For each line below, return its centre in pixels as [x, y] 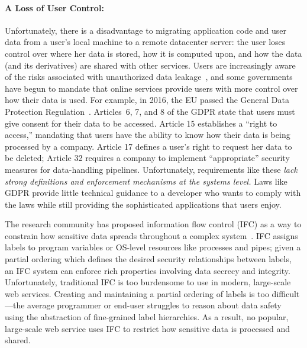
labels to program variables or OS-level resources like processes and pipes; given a [153, 247]
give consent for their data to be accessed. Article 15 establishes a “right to [141, 123]
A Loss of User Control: [54, 7]
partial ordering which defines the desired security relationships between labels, [148, 259]
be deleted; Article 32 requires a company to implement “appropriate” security [147, 158]
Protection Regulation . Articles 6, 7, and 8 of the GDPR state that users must [150, 111]
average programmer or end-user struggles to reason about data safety [154, 305]
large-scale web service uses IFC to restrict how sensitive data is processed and [148, 328]
